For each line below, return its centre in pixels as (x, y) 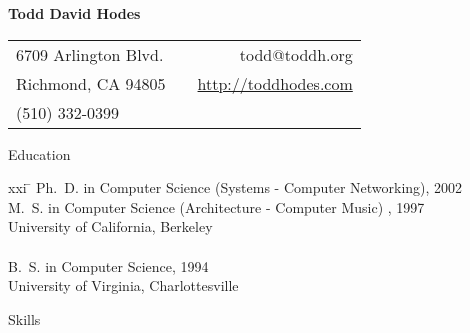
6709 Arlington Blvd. (90, 54)
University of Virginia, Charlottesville (123, 285)
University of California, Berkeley (110, 226)
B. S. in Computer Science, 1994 (108, 265)
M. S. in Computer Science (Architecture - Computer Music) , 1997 (216, 206)
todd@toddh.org (296, 54)
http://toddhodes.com (275, 83)
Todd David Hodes (74, 13)
